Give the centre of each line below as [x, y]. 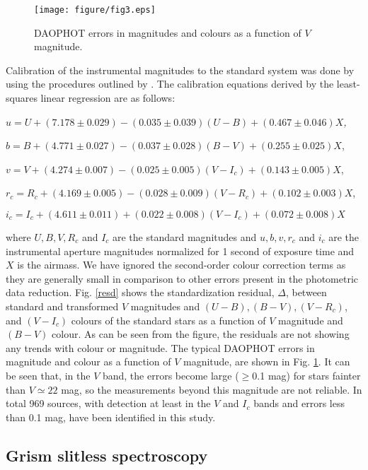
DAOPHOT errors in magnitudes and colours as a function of [168, 32]
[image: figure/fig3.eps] [95, 10]
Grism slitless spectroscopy [107, 455]
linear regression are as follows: [108, 98]
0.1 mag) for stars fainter [306, 375]
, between [306, 292]
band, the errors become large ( [171, 375]
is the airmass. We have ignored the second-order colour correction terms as [182, 265]
